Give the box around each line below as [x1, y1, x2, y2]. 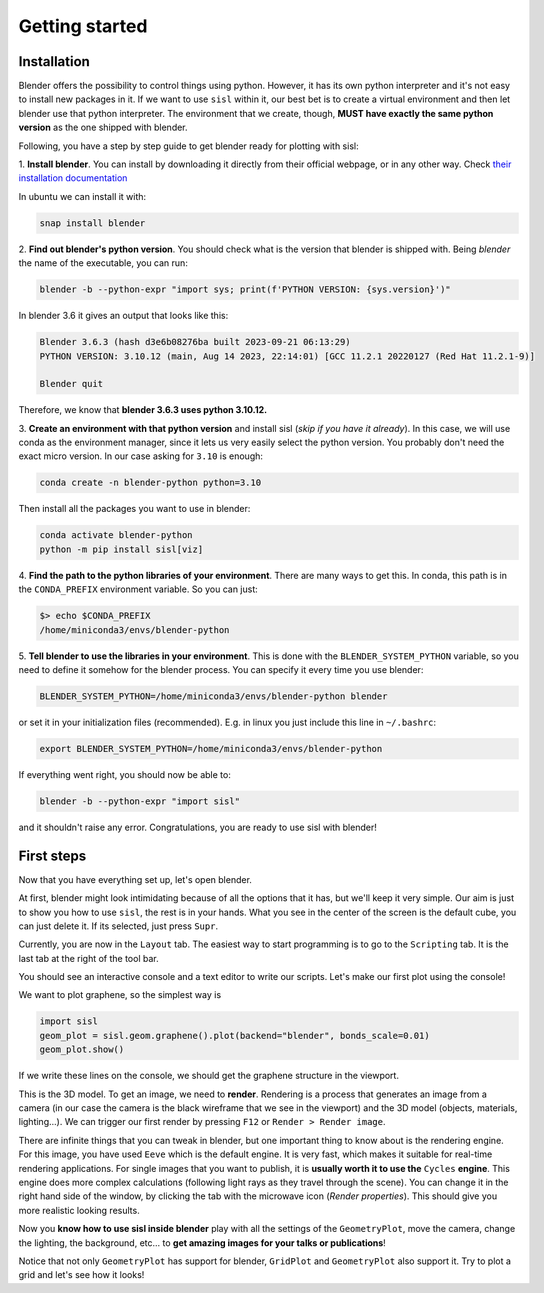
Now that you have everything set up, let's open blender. [18, 873, 252, 885]
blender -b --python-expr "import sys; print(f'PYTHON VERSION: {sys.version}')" [39, 284, 452, 295]
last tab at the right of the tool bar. [18, 952, 159, 964]
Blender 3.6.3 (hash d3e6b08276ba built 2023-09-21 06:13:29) [39, 336, 351, 348]
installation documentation [18, 172, 128, 184]
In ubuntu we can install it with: [18, 190, 147, 202]
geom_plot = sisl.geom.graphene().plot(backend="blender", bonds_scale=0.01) [39, 1030, 430, 1041]
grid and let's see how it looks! [18, 1269, 145, 1281]
